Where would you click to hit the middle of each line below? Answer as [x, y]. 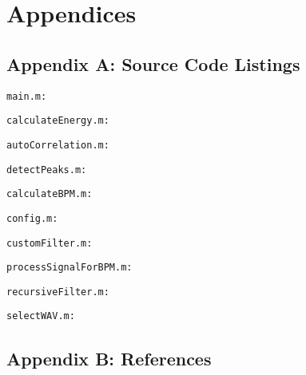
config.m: [32, 218]
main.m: [27, 96]
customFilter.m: [50, 243]
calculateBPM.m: [50, 194]
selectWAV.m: [41, 316]
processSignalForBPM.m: [70, 268]
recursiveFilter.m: [58, 292]
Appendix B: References [109, 358]
